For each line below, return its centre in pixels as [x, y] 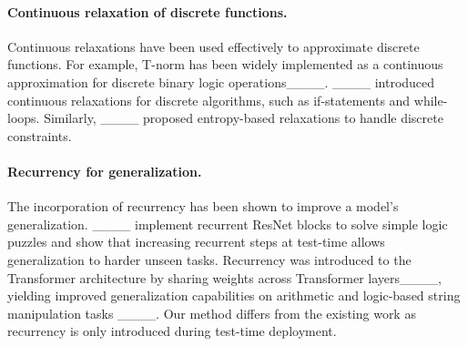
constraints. [40, 135]
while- [431, 100]
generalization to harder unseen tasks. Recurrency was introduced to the [209, 259]
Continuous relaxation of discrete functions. [148, 11]
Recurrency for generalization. [105, 171]
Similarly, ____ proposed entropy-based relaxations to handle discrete [244, 118]
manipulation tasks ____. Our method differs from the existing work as [212, 313]
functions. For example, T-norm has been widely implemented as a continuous [225, 64]
